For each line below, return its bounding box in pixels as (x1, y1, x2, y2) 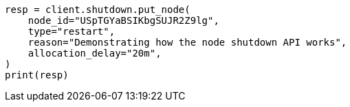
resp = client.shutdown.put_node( (5, 4, 190, 15)
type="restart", (28, 26, 116, 37)
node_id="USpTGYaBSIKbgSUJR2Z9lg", (28, 15, 219, 26)
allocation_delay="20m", (28, 48, 162, 59)
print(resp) (5, 70, 69, 80)
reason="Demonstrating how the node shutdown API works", (28, 37, 347, 48)
